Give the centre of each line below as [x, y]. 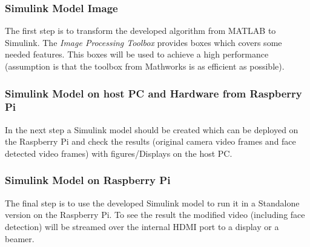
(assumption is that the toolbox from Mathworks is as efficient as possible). [145, 66]
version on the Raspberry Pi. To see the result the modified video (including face [155, 215]
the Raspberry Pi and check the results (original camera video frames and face [150, 141]
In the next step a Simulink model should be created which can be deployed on [152, 129]
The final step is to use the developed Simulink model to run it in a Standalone [152, 203]
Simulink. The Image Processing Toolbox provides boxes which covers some [143, 42]
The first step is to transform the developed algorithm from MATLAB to [140, 31]
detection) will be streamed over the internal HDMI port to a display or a [142, 226]
